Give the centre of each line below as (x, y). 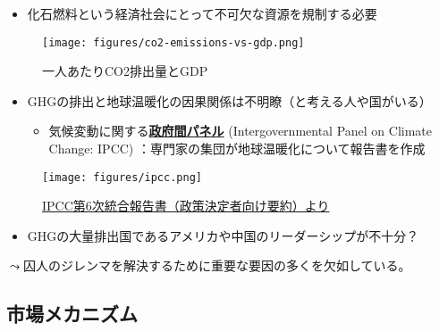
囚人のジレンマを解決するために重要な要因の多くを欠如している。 (217, 265)
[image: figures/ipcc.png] (122, 177)
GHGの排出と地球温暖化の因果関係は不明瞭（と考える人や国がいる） (229, 100)
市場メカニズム (72, 314)
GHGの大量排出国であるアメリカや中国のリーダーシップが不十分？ (223, 235)
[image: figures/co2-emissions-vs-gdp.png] (173, 42)
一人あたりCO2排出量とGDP (125, 71)
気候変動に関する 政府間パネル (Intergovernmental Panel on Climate (241, 131)
